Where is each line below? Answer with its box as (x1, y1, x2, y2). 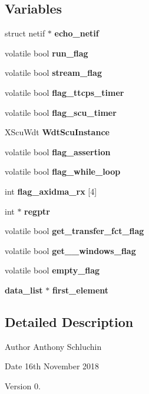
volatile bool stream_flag (5, 66, 102, 79)
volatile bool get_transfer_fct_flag (5, 225, 144, 237)
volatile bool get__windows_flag (5, 244, 136, 256)
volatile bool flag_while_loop (5, 165, 121, 178)
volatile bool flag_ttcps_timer (5, 86, 124, 98)
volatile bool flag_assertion (5, 145, 111, 158)
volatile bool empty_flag (5, 264, 100, 276)
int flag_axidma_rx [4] (5, 185, 97, 197)
